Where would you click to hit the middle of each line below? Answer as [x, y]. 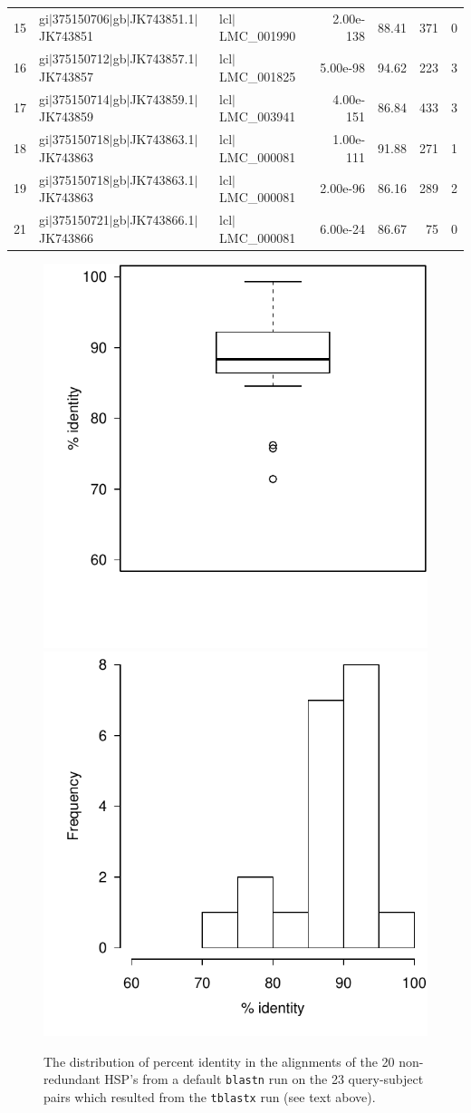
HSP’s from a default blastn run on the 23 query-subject [264, 1079]
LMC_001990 [258, 36]
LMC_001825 [258, 76]
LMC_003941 [258, 116]
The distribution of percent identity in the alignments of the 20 [219, 1061]
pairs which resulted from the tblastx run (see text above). [210, 1097]
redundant [72, 1079]
